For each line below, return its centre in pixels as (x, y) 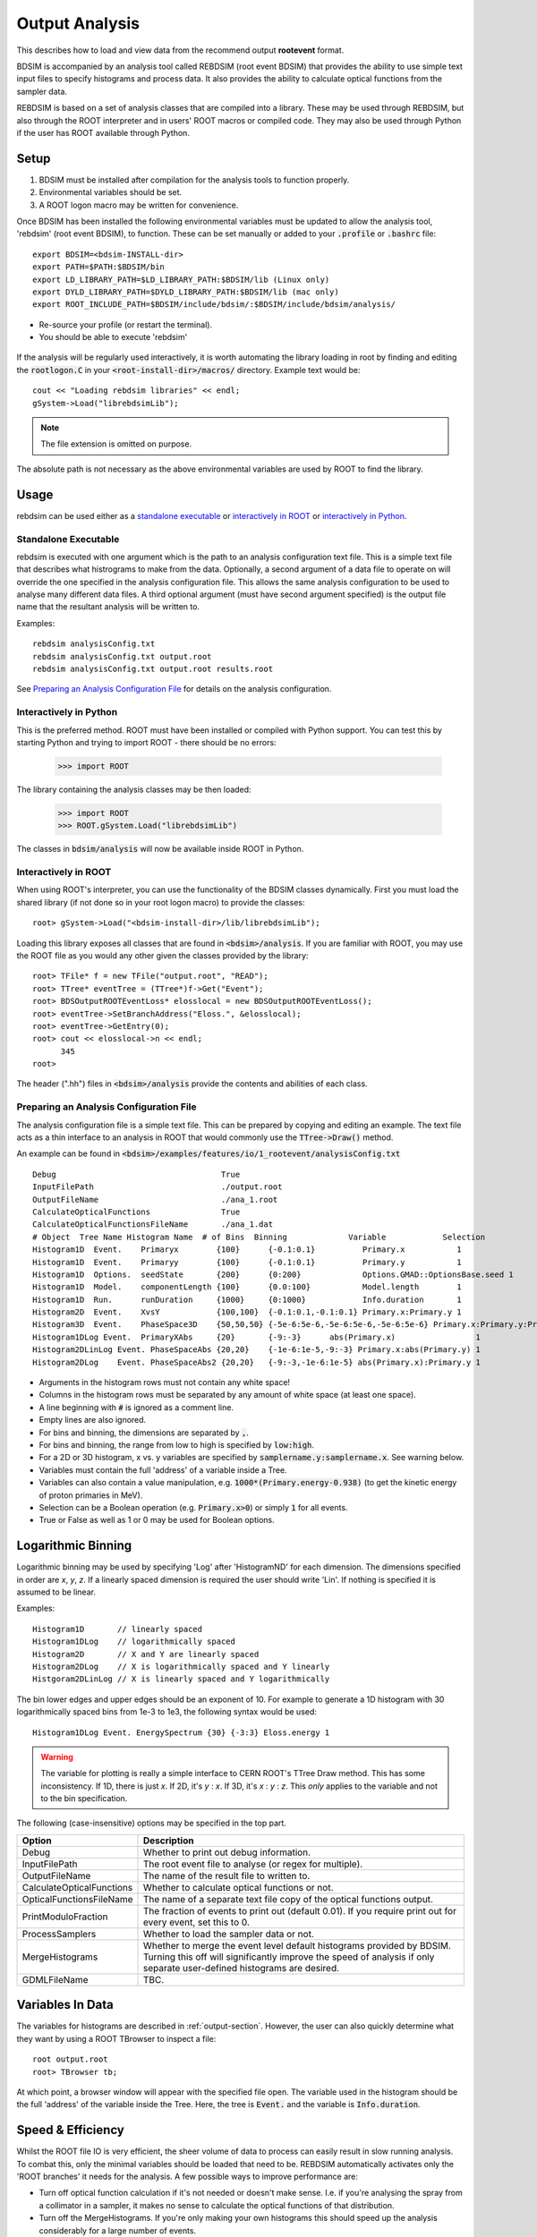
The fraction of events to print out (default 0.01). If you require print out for (299, 1910)
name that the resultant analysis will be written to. (108, 607)
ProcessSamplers (59, 1934)
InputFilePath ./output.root (158, 1187)
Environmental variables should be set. (111, 192)
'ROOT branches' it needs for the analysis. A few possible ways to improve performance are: (187, 2177)
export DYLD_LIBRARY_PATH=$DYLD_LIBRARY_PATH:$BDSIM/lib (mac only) (186, 292)
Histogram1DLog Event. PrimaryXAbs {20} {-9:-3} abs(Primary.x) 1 (256, 1337)
